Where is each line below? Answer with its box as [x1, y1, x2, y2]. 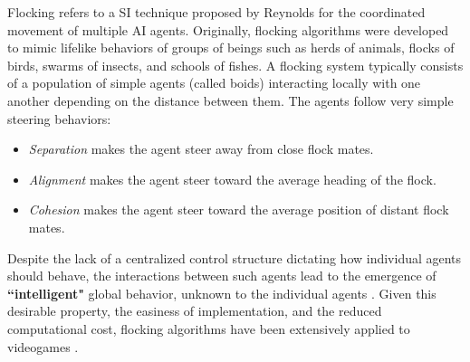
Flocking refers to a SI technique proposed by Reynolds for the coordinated [7, 3, 426, 21]
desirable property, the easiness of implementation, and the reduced [7, 301, 382, 320]
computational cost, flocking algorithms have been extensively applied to [7, 319, 410, 338]
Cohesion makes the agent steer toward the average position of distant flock [28, 200, 449, 219]
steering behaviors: [7, 109, 111, 128]
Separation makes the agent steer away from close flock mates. [28, 139, 374, 158]
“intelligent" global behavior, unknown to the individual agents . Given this [7, 283, 436, 302]
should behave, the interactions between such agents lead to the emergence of [7, 266, 436, 285]
